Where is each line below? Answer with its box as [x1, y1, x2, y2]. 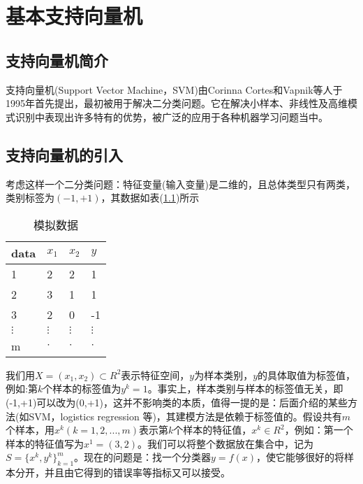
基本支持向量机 [6, 1, 143, 30]
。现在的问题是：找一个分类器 [74, 450, 212, 464]
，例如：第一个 [284, 422, 353, 437]
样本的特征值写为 [6, 436, 84, 450]
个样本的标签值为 [43, 381, 121, 396]
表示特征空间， [121, 367, 190, 382]
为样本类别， [194, 367, 253, 382]
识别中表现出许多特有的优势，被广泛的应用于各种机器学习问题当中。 [15, 109, 328, 124]
